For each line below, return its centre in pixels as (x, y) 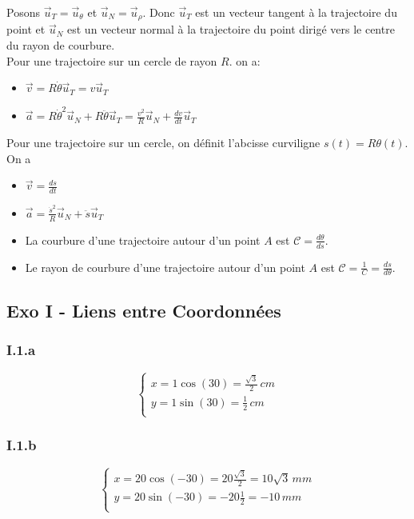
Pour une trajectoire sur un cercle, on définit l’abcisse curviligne (163, 143)
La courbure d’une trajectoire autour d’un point (143, 240)
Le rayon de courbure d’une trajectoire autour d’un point (165, 267)
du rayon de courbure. (61, 45)
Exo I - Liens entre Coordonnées (144, 310)
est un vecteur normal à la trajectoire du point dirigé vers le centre (231, 29)
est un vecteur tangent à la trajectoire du (296, 12)
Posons (23, 12)
